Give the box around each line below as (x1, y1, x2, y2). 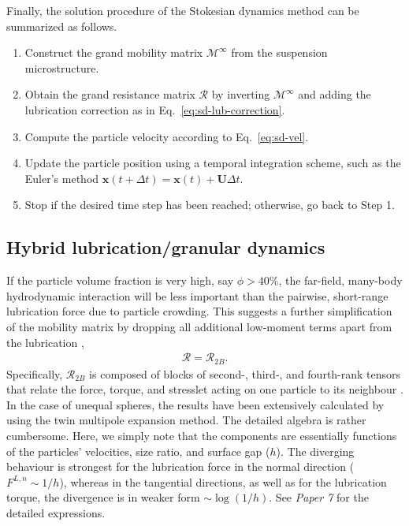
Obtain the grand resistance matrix (24, 86, 195, 103)
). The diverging (276, 442, 355, 459)
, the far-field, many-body (278, 272, 403, 289)
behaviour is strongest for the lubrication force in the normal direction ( (6, 458, 355, 475)
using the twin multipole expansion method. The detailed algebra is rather (6, 412, 366, 428)
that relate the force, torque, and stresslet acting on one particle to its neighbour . (6, 381, 403, 397)
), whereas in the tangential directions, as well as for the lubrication (59, 473, 387, 490)
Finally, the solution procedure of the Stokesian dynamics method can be (6, 2, 359, 18)
